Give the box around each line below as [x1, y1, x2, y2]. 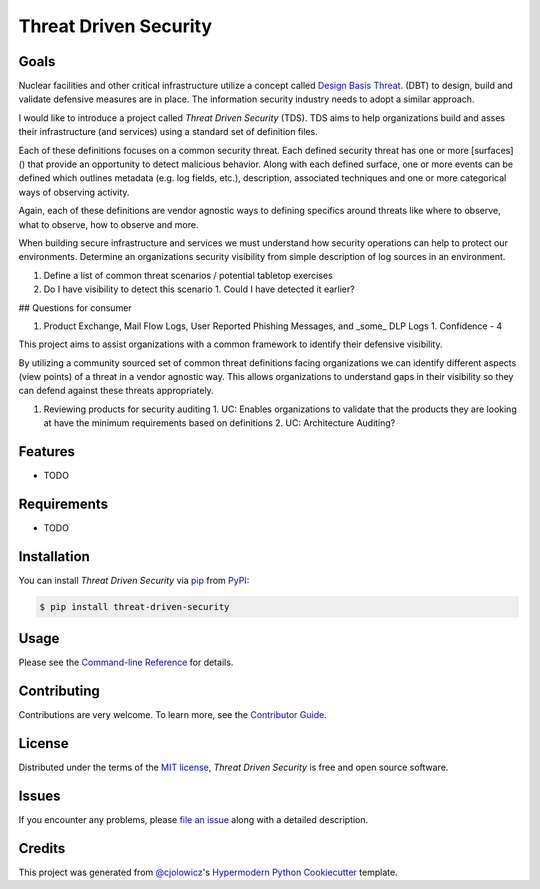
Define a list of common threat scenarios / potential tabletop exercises [43, 269, 334, 281]
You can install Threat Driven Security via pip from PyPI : [18, 574, 250, 586]
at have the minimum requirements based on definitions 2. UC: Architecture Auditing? [43, 417, 396, 429]
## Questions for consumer [18, 301, 132, 314]
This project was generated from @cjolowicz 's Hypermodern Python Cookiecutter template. [18, 866, 399, 879]
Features [18, 443, 75, 460]
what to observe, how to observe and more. [18, 218, 199, 230]
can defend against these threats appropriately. [18, 385, 214, 397]
